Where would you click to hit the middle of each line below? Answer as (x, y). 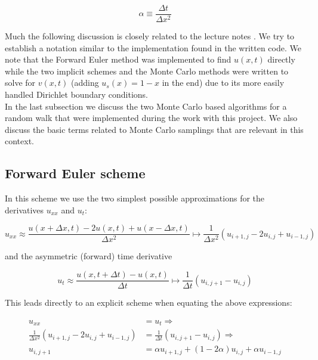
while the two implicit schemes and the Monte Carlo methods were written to (147, 71)
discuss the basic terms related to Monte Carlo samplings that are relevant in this (154, 129)
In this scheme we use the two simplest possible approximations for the (135, 198)
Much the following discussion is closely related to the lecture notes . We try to (150, 36)
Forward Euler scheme (75, 173)
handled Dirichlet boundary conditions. (76, 94)
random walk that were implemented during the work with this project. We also (151, 118)
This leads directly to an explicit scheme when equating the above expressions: (149, 302)
